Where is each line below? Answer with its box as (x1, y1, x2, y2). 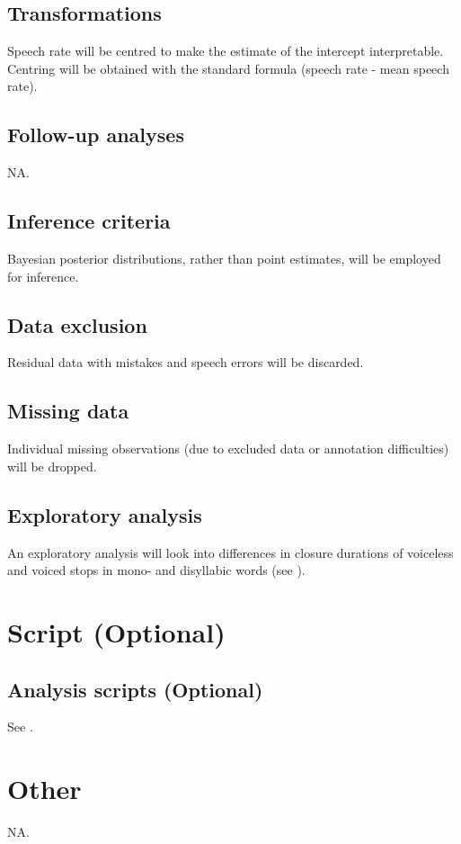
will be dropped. (7, 456, 97, 475)
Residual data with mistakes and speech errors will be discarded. (7, 353, 364, 372)
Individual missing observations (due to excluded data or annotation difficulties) (7, 439, 449, 458)
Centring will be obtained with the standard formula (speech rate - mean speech (7, 58, 449, 77)
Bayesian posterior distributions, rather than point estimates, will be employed (7, 248, 441, 267)
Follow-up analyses (7, 121, 184, 148)
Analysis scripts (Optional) (7, 675, 263, 703)
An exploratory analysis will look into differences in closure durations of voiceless (7, 543, 454, 561)
